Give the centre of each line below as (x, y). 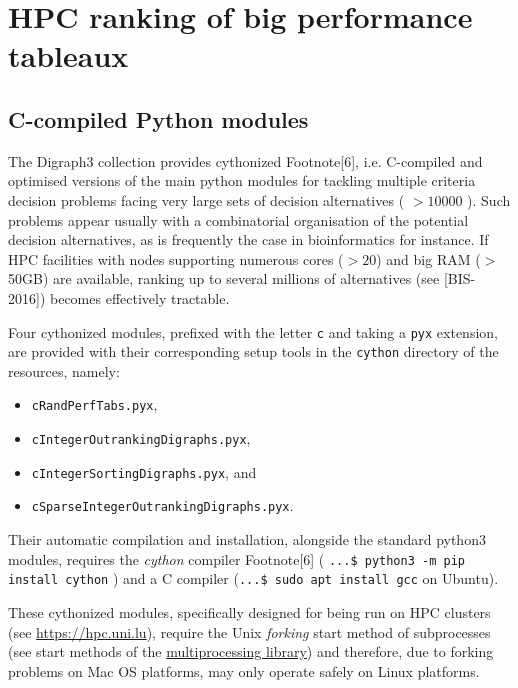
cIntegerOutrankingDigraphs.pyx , (141, 438)
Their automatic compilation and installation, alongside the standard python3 (247, 539)
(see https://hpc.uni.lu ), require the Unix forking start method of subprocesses (249, 631)
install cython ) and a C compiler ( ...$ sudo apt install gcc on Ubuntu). (253, 578)
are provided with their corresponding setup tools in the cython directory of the (253, 351)
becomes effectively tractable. (139, 297)
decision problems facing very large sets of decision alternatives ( (206, 199)
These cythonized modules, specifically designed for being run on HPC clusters (249, 611)
